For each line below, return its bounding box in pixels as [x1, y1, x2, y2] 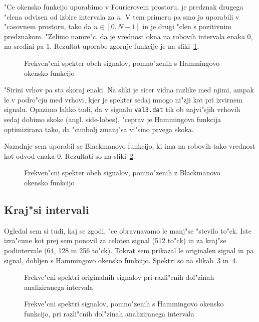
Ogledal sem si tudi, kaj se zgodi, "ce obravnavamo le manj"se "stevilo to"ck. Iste [4, 225, 251, 236]
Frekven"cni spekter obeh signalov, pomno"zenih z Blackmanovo [24, 167, 220, 178]
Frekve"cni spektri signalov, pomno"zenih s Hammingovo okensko [24, 298, 224, 309]
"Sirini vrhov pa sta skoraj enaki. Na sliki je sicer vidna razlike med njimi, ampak [4, 84, 254, 95]
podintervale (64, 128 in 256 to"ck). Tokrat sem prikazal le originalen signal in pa [4, 245, 254, 255]
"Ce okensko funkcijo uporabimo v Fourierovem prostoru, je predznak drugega [4, 2, 243, 12]
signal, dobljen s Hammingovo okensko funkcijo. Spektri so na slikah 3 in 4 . [4, 255, 238, 265]
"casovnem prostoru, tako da [4, 21, 92, 32]
